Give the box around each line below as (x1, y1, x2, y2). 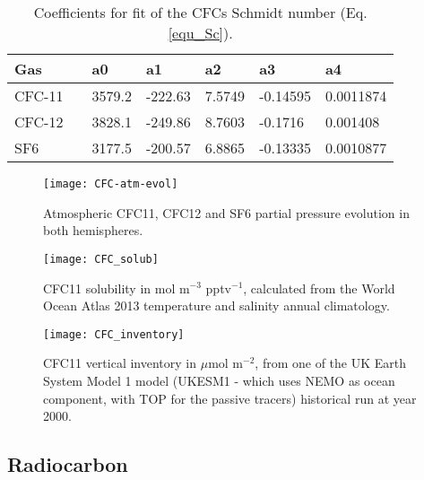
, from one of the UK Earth (255, 353, 406, 372)
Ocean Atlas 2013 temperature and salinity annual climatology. (43, 296, 390, 315)
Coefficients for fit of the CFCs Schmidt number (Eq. (33, 2, 368, 22)
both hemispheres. (43, 221, 143, 240)
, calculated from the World (243, 278, 395, 297)
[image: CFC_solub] (43, 252, 159, 266)
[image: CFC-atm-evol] (43, 178, 178, 190)
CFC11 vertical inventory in (43, 353, 196, 372)
